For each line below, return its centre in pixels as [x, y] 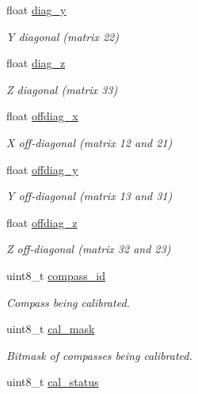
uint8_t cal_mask [51, 329]
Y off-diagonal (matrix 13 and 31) [89, 196]
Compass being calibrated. [68, 302]
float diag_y [36, 9]
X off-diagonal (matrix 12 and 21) [89, 142]
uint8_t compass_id [56, 275]
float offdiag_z [42, 222]
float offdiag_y [42, 169]
